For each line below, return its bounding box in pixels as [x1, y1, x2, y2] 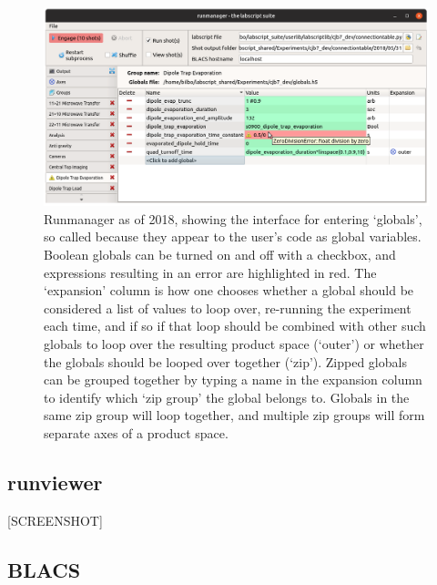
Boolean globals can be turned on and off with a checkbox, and [44, 244, 396, 263]
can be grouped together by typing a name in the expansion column [44, 370, 422, 389]
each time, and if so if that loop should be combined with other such [44, 316, 426, 335]
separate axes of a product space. [44, 423, 229, 442]
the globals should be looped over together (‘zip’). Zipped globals [44, 352, 407, 371]
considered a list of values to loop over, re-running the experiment [44, 298, 412, 317]
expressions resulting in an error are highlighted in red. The [44, 262, 377, 282]
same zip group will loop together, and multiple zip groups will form [44, 405, 425, 425]
